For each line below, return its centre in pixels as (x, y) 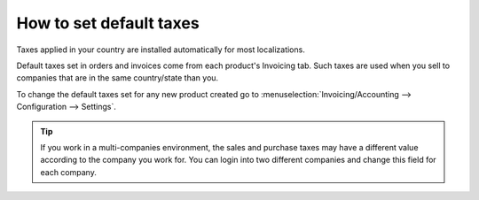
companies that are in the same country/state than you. (118, 78)
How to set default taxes (108, 23)
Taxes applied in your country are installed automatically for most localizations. (161, 50)
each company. (68, 172)
